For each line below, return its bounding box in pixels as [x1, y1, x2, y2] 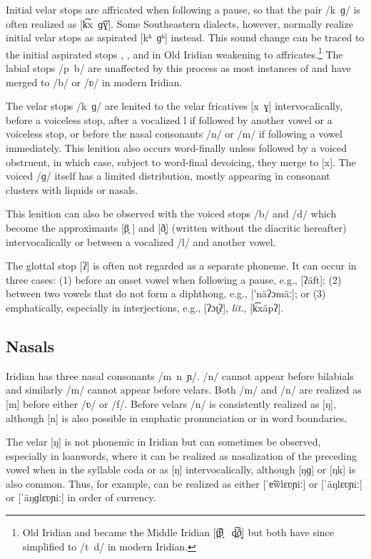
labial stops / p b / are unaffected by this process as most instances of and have [6, 61, 351, 76]
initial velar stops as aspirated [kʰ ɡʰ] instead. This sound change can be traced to [6, 30, 365, 45]
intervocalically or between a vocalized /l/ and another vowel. [6, 234, 276, 249]
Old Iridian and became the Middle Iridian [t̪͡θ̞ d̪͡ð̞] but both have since [22, 525, 335, 540]
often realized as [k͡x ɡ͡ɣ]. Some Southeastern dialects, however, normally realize [6, 16, 353, 31]
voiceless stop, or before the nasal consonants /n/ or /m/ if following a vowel [6, 126, 342, 141]
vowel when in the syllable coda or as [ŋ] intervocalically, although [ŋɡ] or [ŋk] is [6, 462, 356, 477]
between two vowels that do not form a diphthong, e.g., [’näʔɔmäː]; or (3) [6, 286, 326, 301]
